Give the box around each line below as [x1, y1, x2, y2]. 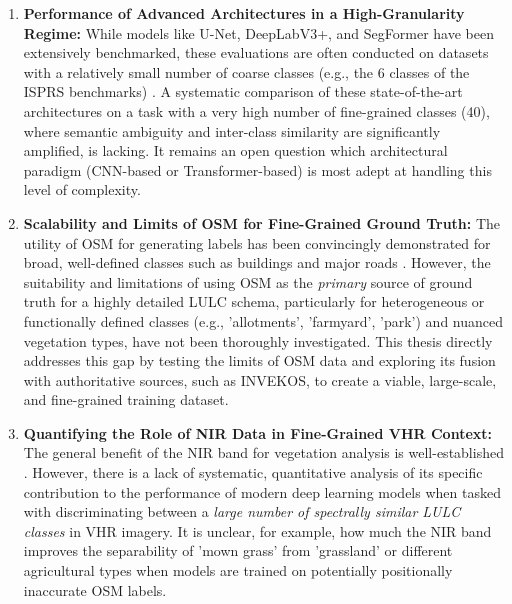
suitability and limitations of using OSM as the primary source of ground [23, 271, 473, 292]
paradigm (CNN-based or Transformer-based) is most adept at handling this [23, 159, 492, 180]
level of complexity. [23, 179, 141, 200]
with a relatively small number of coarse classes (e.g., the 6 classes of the [23, 61, 470, 82]
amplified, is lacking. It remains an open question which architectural [23, 140, 448, 161]
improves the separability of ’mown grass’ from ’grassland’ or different [23, 540, 453, 561]
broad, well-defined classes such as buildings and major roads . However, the [23, 252, 491, 273]
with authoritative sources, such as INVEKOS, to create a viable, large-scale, [23, 369, 497, 390]
